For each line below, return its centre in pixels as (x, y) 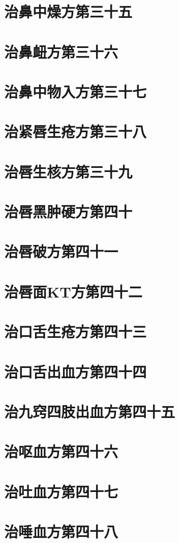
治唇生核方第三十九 (68, 171)
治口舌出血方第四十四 (76, 371)
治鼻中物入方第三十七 (76, 91)
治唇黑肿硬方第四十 (68, 212)
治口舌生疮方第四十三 (76, 331)
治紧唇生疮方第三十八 (76, 131)
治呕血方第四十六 (61, 451)
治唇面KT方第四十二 (73, 291)
